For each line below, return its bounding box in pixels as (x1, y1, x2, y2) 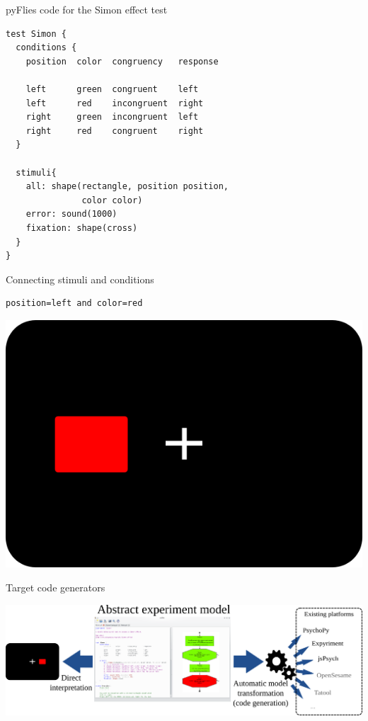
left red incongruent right (25, 98, 204, 108)
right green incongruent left (25, 112, 199, 123)
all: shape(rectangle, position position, (25, 181, 229, 192)
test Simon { (6, 28, 67, 39)
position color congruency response (25, 56, 219, 67)
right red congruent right (25, 125, 204, 136)
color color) (81, 195, 143, 205)
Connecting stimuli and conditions (6, 271, 154, 286)
